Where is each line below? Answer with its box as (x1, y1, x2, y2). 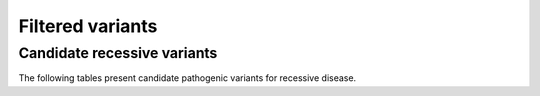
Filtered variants (18, 15, 158, 37)
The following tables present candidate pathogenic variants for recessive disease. (18, 72, 357, 84)
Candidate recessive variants (18, 44, 218, 62)
